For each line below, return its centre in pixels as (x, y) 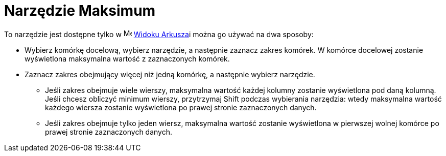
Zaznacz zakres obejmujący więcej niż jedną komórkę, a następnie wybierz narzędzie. (170, 74)
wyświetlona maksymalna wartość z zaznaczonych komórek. (127, 58)
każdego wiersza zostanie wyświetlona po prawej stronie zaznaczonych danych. (181, 107)
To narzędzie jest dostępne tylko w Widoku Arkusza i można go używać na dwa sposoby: (159, 34)
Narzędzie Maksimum (80, 11)
